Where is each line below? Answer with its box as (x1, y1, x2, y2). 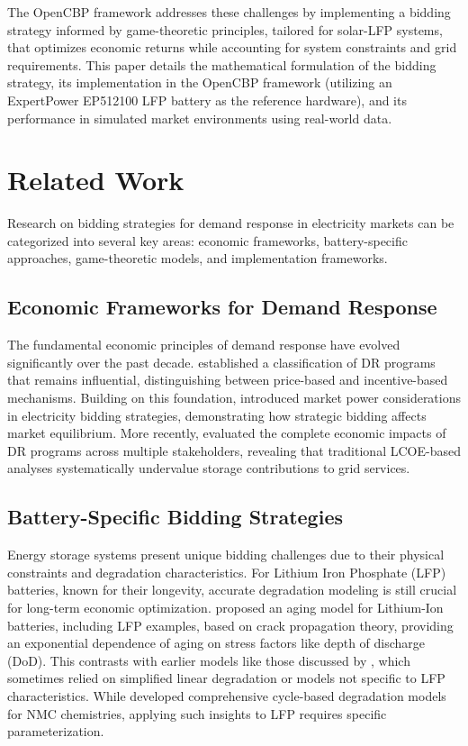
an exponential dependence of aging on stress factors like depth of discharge (7, 633, 426, 652)
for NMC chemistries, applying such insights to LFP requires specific (7, 704, 387, 723)
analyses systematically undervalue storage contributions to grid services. (7, 459, 410, 478)
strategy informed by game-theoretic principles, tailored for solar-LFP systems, (7, 20, 443, 39)
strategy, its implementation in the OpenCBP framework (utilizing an (7, 73, 392, 92)
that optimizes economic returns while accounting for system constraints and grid (7, 38, 457, 57)
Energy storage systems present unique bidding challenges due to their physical (7, 545, 445, 564)
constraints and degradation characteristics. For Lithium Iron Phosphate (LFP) (7, 562, 446, 581)
